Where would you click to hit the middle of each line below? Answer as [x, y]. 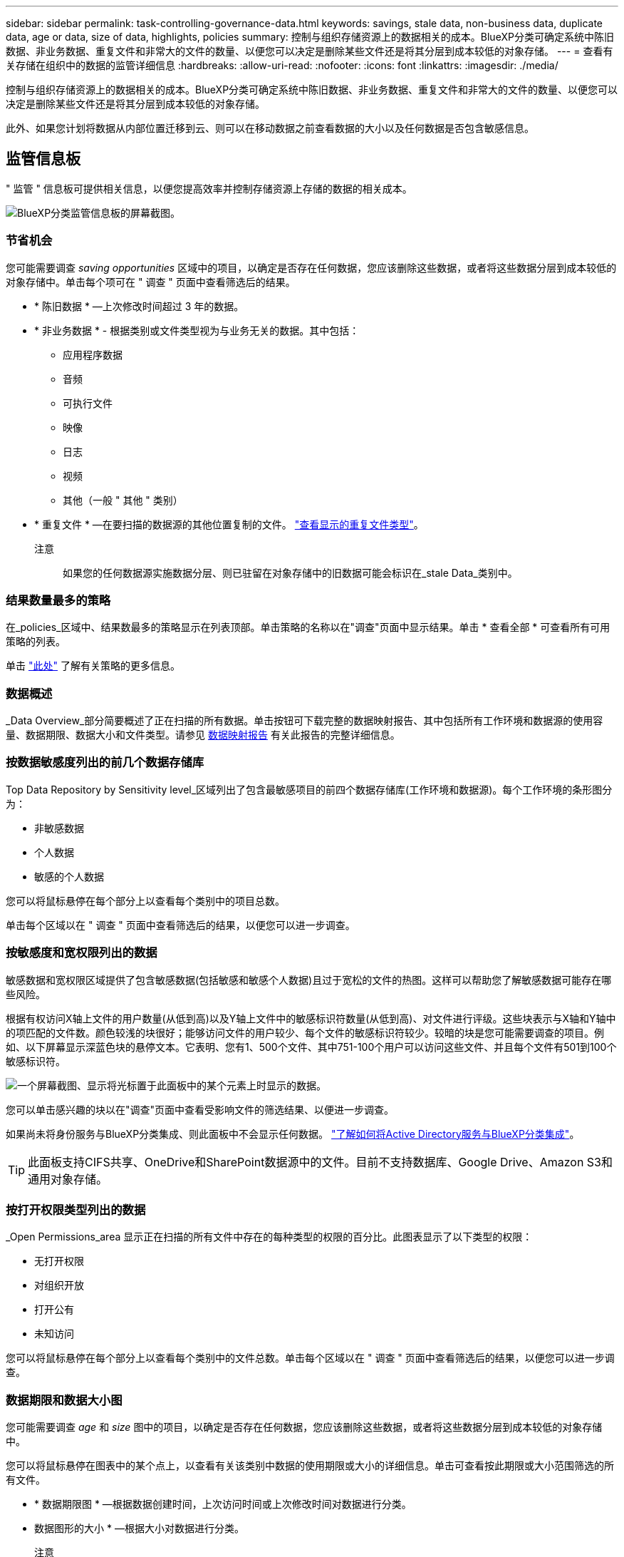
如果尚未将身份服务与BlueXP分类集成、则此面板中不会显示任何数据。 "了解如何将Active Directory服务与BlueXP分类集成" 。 [293, 1134]
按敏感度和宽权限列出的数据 [82, 953]
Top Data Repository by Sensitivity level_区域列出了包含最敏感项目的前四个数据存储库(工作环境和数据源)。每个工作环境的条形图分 [309, 789]
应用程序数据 [93, 354]
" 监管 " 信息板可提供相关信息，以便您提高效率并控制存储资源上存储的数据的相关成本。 [209, 188]
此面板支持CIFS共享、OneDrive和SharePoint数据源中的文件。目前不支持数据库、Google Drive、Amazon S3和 [320, 1162]
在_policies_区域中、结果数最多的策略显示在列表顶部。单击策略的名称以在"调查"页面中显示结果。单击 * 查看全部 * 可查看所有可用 [308, 627]
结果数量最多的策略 [58, 600]
